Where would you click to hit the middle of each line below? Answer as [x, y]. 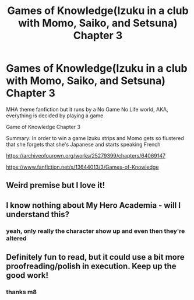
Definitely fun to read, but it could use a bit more [95, 257]
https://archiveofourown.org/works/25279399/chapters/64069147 [86, 155]
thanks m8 [22, 292]
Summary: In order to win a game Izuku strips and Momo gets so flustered [95, 138]
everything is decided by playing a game [55, 116]
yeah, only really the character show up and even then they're [96, 231]
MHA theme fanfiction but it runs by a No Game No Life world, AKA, [87, 109]
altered [17, 238]
